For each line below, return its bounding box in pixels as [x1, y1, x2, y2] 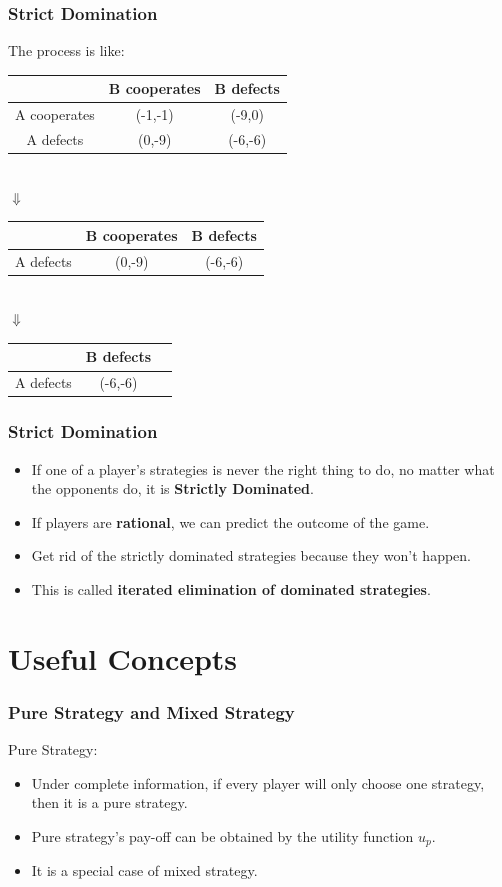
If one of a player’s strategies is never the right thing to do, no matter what [31, 458, 495, 479]
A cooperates [15, 104, 95, 125]
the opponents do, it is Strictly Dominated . [31, 478, 314, 499]
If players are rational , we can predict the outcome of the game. [31, 511, 430, 532]
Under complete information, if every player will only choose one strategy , [31, 772, 485, 793]
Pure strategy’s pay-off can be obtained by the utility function [31, 825, 414, 846]
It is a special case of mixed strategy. [31, 860, 258, 881]
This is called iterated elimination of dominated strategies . [31, 578, 431, 599]
